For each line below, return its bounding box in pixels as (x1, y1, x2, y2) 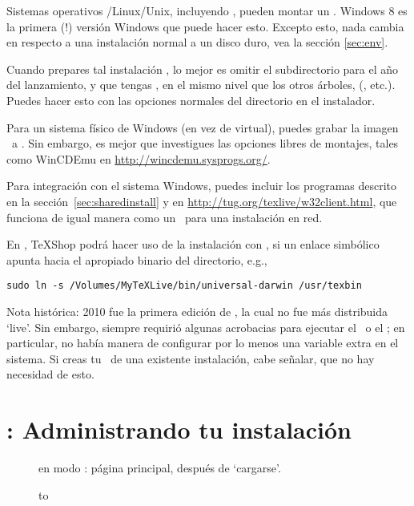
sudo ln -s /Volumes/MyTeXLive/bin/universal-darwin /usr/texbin (6, 280, 362, 292)
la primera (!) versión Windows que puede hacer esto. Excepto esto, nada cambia (6, 18, 404, 34)
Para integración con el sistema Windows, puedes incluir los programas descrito (6, 177, 397, 194)
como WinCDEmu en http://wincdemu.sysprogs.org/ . (6, 150, 271, 167)
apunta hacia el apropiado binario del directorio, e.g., (6, 251, 267, 268)
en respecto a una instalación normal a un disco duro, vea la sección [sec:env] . (6, 34, 388, 51)
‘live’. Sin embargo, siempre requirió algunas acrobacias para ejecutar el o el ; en (6, 318, 405, 335)
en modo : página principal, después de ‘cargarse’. (38, 459, 281, 476)
